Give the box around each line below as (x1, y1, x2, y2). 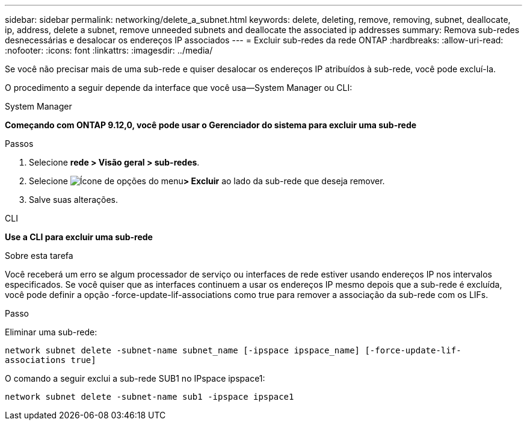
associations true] (5, 355, 96, 365)
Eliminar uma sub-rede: (5, 327, 97, 337)
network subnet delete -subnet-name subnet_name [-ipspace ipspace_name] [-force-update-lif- (5, 346, 461, 355)
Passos (5, 138, 34, 149)
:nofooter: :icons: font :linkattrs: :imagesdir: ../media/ (5, 45, 213, 55)
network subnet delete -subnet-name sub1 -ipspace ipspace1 (5, 392, 294, 402)
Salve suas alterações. (29, 194, 119, 205)
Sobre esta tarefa (5, 250, 73, 261)
